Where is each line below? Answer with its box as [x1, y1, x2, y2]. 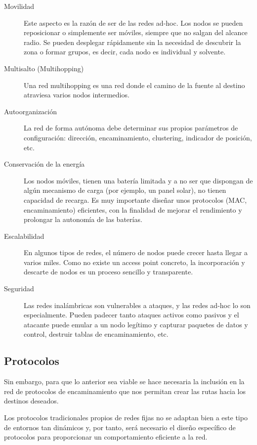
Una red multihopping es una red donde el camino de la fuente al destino [24, 80, 245, 90]
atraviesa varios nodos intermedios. [24, 89, 129, 100]
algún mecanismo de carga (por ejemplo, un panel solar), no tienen [24, 185, 226, 195]
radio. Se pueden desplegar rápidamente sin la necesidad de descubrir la [24, 37, 241, 47]
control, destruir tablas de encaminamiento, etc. [24, 329, 169, 339]
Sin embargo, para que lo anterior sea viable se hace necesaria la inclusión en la [4, 376, 245, 387]
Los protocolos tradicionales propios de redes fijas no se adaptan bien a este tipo [4, 412, 248, 423]
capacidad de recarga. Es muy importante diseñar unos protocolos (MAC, [24, 194, 247, 205]
